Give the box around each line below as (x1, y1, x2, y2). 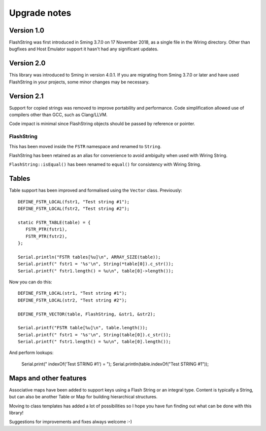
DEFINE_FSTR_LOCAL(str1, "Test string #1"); (18, 290, 128, 296)
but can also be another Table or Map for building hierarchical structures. (9, 394, 158, 400)
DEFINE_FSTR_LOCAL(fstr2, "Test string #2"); (18, 206, 130, 212)
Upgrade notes (9, 7, 71, 18)
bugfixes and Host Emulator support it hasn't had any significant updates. (9, 46, 159, 52)
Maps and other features (9, 374, 87, 382)
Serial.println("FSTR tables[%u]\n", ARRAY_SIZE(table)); (18, 254, 161, 260)
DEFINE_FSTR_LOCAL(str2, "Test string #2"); (18, 297, 128, 303)
